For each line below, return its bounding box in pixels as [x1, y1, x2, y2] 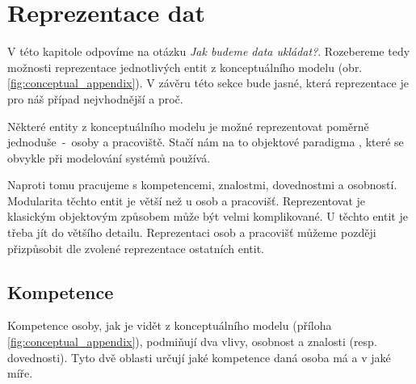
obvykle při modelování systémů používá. [7, 149, 211, 166]
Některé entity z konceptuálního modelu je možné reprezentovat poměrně [7, 117, 369, 134]
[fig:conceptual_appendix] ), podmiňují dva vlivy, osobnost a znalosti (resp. [7, 333, 377, 350]
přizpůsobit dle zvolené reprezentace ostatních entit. [7, 239, 264, 256]
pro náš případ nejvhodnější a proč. [7, 90, 183, 107]
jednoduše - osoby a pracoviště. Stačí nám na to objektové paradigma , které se [7, 133, 404, 150]
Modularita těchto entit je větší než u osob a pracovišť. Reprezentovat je [7, 192, 366, 209]
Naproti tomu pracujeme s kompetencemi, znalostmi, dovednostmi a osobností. [7, 176, 397, 193]
